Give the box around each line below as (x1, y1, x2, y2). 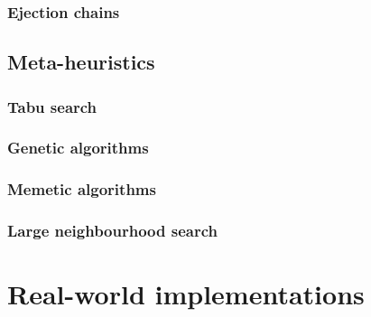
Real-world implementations (7, 275, 365, 312)
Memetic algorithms (7, 178, 156, 200)
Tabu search (7, 95, 97, 117)
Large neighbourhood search (7, 219, 218, 242)
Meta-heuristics (7, 48, 155, 76)
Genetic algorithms (7, 136, 149, 159)
